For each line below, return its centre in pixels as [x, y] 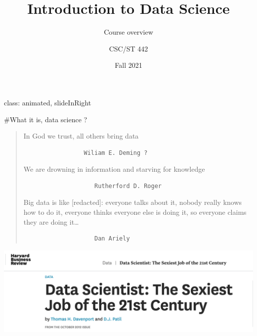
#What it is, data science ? [46, 119]
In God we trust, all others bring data [81, 136]
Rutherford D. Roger [128, 186]
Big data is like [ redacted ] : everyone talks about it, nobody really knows [133, 202]
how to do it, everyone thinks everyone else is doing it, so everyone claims [135, 212]
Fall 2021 [128, 65]
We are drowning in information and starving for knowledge [114, 169]
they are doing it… [51, 221]
